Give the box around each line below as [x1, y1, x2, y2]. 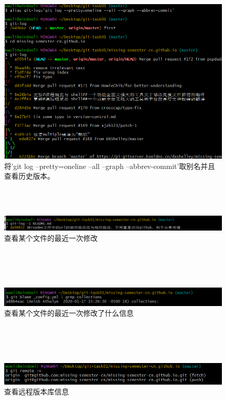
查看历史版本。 [4, 170, 54, 181]
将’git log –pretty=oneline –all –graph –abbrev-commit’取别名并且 [4, 160, 215, 171]
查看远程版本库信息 [4, 386, 69, 397]
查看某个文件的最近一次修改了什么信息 [4, 308, 134, 318]
